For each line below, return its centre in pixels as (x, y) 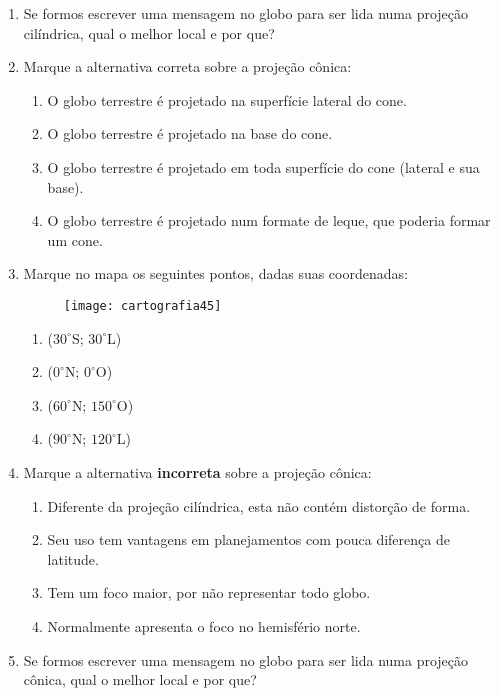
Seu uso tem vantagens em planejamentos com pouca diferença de (248, 539)
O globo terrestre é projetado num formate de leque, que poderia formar (269, 220)
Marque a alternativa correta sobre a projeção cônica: (187, 66)
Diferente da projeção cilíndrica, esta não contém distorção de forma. (259, 505)
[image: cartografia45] (142, 305)
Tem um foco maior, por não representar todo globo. (209, 592)
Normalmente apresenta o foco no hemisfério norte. (204, 625)
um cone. (75, 239)
